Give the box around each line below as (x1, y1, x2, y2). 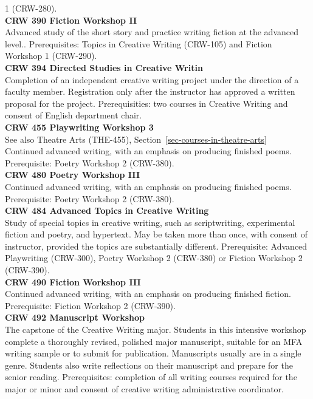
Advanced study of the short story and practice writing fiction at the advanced (5, 26, 299, 38)
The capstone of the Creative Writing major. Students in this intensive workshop (5, 323, 306, 336)
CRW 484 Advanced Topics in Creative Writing (5, 204, 209, 217)
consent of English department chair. (5, 109, 142, 121)
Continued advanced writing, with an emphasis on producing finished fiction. (5, 287, 291, 300)
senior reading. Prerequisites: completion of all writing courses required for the (5, 370, 297, 383)
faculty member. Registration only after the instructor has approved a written (5, 85, 295, 98)
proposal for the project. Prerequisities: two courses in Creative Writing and (5, 97, 288, 109)
